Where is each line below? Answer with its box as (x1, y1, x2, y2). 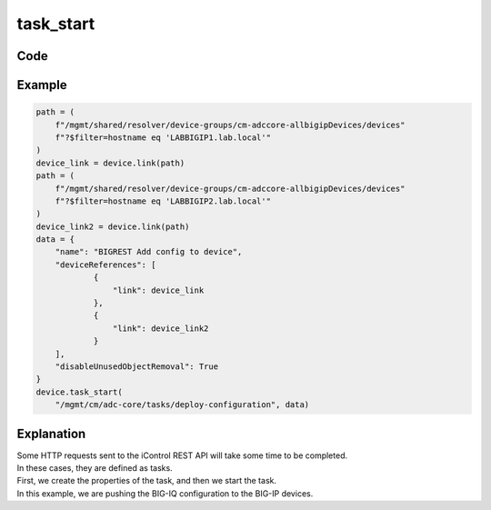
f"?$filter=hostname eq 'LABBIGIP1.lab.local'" (55, 132, 272, 143)
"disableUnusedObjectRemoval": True (55, 361, 218, 372)
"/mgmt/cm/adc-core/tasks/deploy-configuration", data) (55, 400, 310, 410)
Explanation (16, 425, 86, 441)
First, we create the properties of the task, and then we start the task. (16, 475, 277, 486)
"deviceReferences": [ (55, 259, 156, 270)
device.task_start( (35, 386, 123, 397)
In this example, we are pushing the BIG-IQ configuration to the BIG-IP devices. (16, 487, 314, 499)
